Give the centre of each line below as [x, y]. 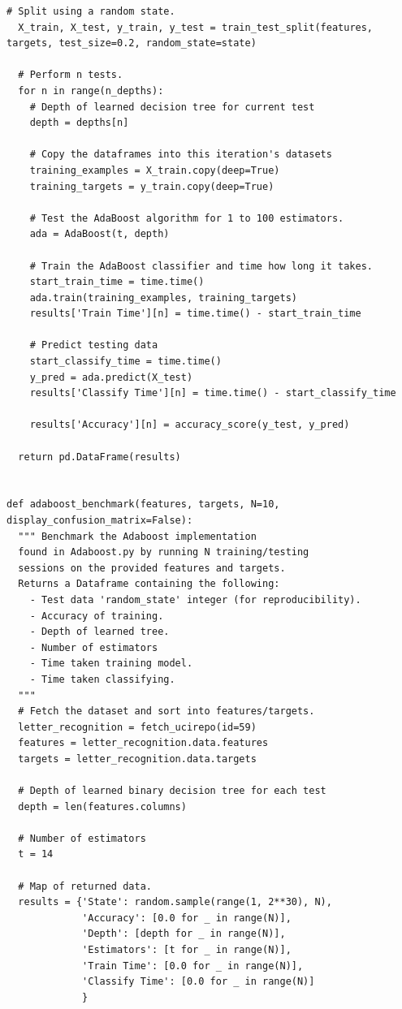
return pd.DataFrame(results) [99, 457]
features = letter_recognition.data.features [143, 743]
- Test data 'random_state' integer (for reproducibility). [195, 599]
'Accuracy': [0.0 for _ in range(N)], [187, 918]
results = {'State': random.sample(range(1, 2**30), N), [175, 902]
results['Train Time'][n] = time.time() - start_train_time [195, 314]
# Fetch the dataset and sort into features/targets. [166, 711]
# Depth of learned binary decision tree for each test [172, 791]
